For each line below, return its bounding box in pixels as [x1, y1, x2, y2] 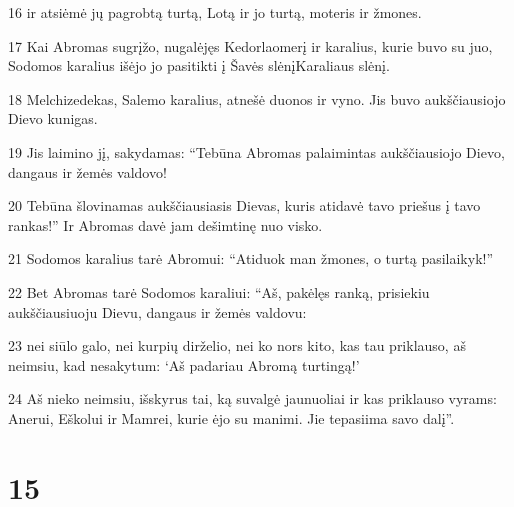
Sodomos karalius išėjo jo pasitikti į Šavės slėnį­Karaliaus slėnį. [8, 55, 390, 76]
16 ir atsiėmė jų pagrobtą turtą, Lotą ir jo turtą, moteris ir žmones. [8, 2, 422, 22]
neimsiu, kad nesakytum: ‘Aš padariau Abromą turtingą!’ [8, 354, 360, 375]
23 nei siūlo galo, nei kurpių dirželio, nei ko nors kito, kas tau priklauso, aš [8, 335, 466, 356]
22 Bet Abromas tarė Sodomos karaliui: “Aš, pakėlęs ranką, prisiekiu [8, 281, 430, 302]
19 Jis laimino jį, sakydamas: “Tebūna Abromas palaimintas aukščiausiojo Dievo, [8, 141, 505, 162]
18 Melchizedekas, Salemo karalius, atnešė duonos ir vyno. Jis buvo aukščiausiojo [8, 88, 506, 109]
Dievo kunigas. [8, 108, 98, 129]
